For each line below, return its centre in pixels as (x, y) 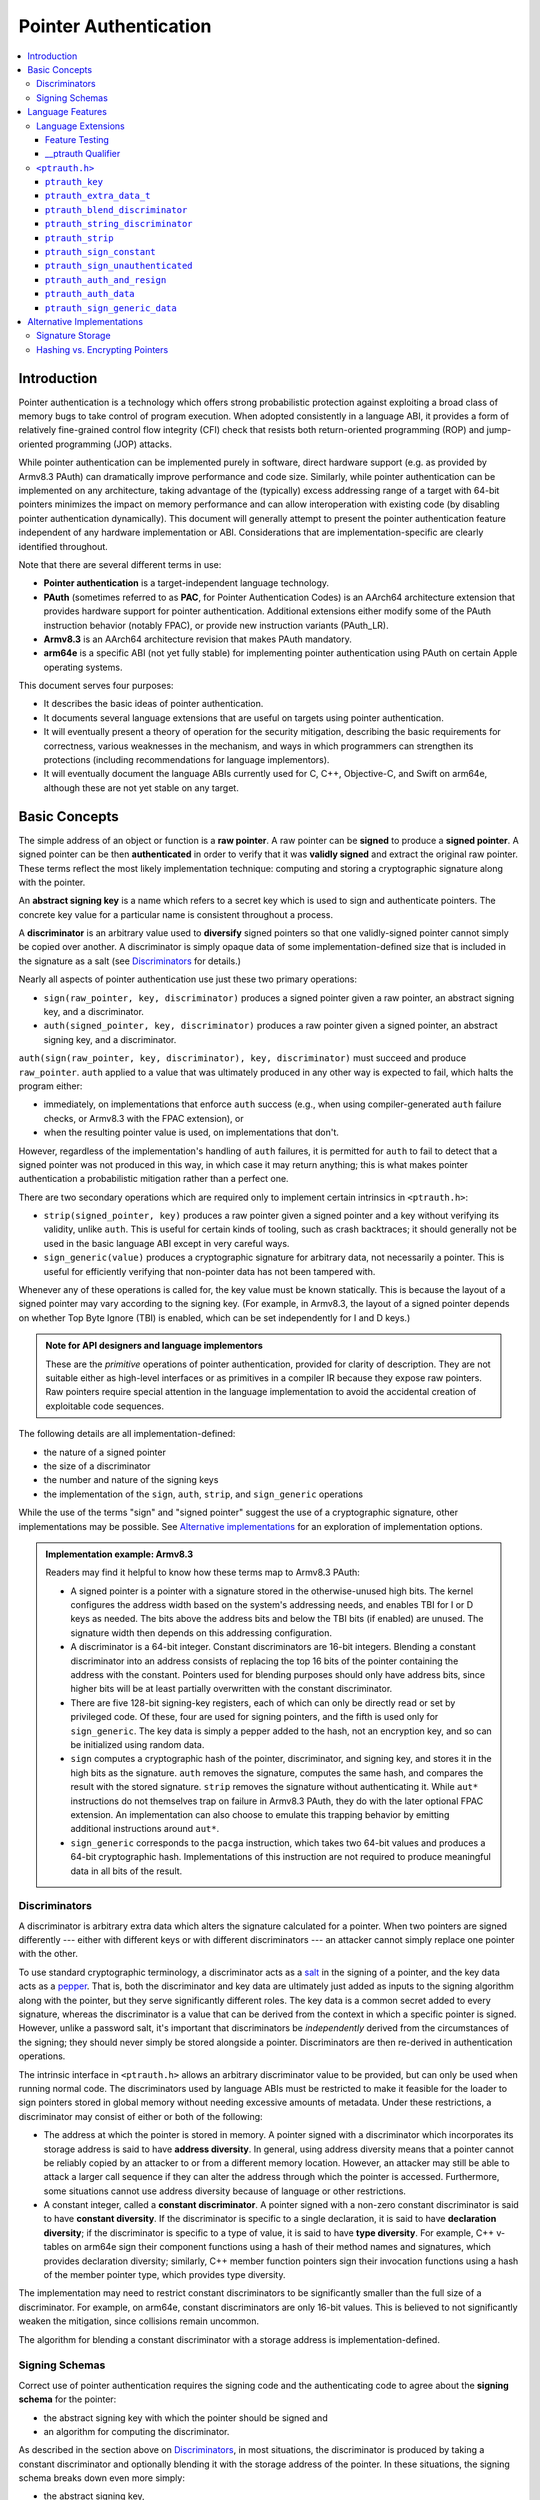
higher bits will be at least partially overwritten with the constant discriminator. (231, 1689)
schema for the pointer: (67, 2399)
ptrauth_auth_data (90, 294)
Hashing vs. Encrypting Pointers (102, 349)
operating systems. (83, 667)
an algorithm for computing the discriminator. (136, 2431)
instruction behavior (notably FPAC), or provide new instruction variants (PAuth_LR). (216, 625)
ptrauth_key (74, 182)
